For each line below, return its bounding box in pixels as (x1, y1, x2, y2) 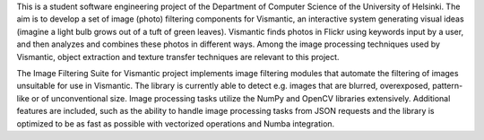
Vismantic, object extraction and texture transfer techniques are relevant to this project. (16, 51, 340, 62)
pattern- (431, 81, 463, 92)
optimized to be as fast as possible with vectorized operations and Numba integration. (16, 118, 335, 129)
